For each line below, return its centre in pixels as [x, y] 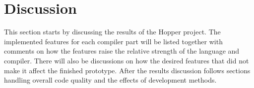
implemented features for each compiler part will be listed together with [113, 41]
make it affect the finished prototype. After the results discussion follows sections [127, 70]
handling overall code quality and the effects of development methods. [110, 80]
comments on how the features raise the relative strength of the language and [122, 51]
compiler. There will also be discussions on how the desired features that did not [127, 60]
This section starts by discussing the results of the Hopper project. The [112, 32]
